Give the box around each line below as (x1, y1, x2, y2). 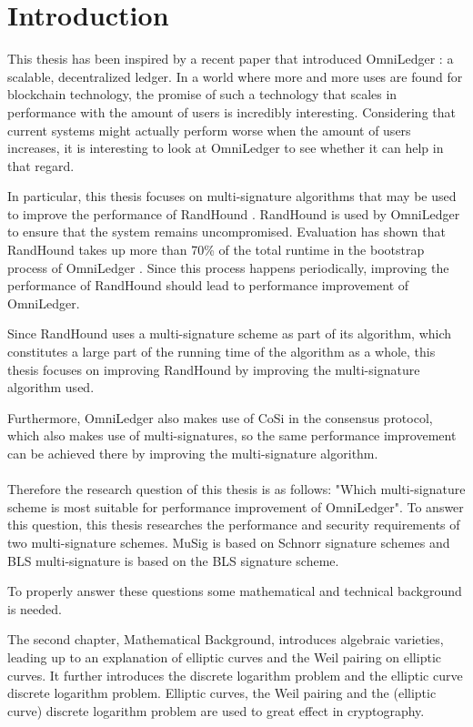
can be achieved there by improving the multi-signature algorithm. (7, 444, 378, 462)
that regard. (7, 156, 75, 175)
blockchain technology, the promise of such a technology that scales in (7, 85, 398, 104)
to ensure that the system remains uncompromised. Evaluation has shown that (7, 222, 446, 241)
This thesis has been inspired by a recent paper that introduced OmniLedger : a (7, 49, 454, 68)
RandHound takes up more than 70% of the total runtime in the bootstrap (7, 240, 425, 259)
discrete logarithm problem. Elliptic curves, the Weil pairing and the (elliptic (7, 683, 437, 702)
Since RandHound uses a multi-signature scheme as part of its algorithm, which (7, 324, 452, 343)
